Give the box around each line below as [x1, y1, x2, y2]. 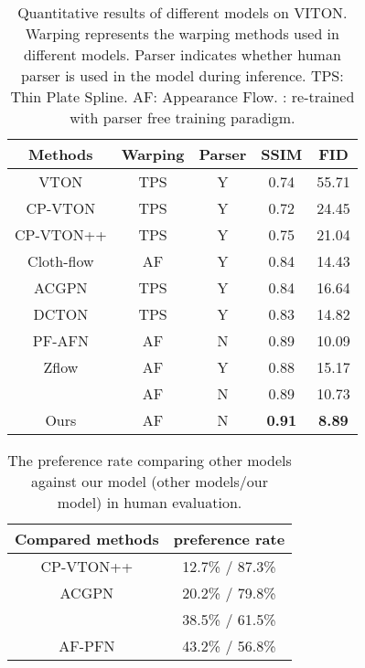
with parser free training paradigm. [70, 107, 295, 128]
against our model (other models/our [31, 471, 269, 492]
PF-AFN [32, 330, 89, 351]
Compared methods [15, 528, 159, 549]
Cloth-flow [27, 250, 94, 271]
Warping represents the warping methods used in [25, 23, 339, 44]
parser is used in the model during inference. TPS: [21, 65, 344, 86]
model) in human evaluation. [57, 492, 242, 513]
